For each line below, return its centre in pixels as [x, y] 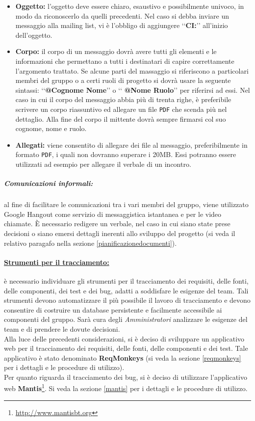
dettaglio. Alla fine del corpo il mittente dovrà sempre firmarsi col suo [121, 118]
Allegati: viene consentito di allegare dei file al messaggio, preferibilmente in [131, 145]
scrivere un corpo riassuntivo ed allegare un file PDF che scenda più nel [121, 109]
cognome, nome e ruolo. [51, 128]
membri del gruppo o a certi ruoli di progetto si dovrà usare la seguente [123, 80]
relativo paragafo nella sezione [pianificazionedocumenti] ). [90, 243]
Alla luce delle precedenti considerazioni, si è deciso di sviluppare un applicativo [124, 338]
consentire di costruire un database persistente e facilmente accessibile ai [113, 309]
